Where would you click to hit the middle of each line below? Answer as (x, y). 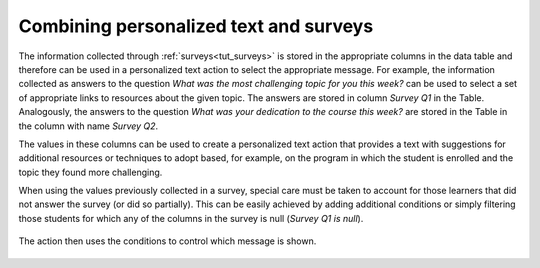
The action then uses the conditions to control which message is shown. (167, 241)
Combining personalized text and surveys (196, 26)
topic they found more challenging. (90, 172)
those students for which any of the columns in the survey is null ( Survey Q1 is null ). (191, 218)
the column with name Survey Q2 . (88, 126)
